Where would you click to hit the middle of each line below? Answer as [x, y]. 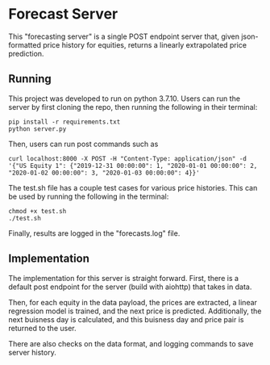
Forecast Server [63, 14]
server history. [32, 352]
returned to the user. [42, 328]
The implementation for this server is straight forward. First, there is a [124, 278]
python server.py [37, 129]
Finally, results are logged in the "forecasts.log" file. [94, 233]
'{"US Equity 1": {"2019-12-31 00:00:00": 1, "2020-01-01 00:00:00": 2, [133, 166]
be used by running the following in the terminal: [89, 196]
